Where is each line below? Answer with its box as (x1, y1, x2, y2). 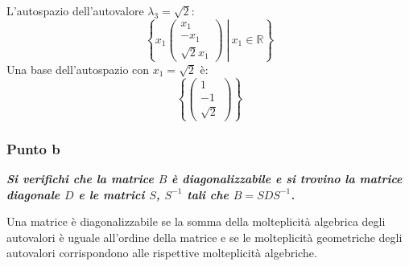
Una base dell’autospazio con (6, 60, 150, 77)
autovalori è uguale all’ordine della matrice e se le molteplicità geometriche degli (6, 228, 403, 245)
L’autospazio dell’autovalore (6, 2, 144, 18)
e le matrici (78, 186, 145, 203)
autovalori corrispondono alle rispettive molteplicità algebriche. (6, 244, 317, 261)
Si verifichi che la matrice (6, 170, 154, 186)
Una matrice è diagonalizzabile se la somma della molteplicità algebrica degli (6, 213, 386, 230)
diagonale (6, 186, 60, 203)
